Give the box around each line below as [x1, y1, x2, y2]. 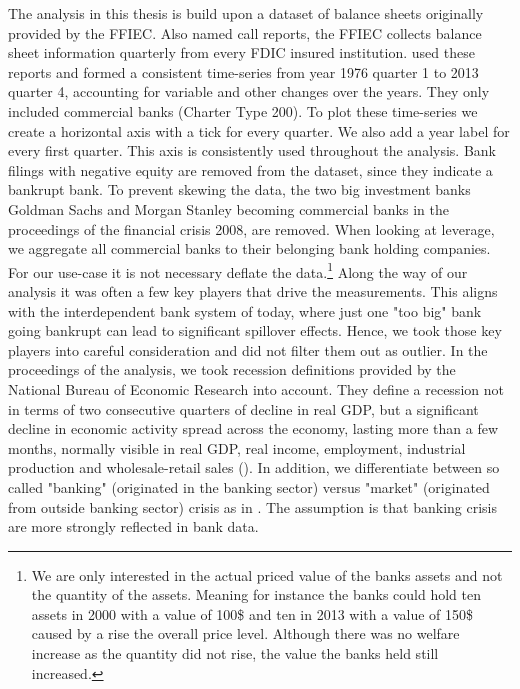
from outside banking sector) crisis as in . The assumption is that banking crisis [8, 496, 497, 517]
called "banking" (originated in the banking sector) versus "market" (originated [8, 476, 490, 497]
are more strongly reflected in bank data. [8, 516, 259, 537]
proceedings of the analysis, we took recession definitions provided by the [8, 359, 456, 380]
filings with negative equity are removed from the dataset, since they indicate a [8, 159, 493, 180]
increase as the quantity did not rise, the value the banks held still [31, 643, 439, 664]
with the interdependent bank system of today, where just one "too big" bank [8, 300, 482, 321]
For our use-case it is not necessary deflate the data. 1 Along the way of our [8, 258, 468, 282]
